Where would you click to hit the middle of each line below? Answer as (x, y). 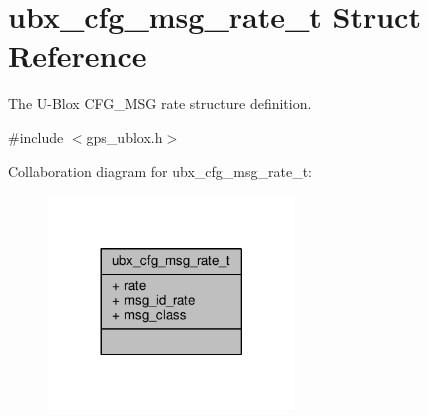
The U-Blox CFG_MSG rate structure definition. (160, 103)
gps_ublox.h (124, 136)
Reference (77, 55)
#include (36, 136)
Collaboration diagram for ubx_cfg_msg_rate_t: (160, 170)
